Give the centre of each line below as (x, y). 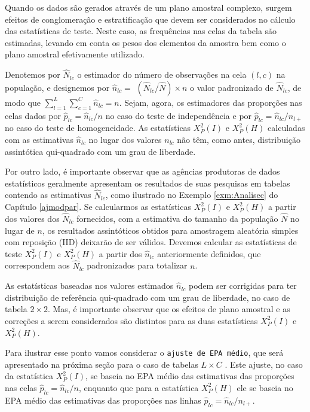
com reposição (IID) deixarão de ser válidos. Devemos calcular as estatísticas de (151, 242)
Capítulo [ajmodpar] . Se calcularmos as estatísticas (98, 207)
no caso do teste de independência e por (179, 115)
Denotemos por (33, 74)
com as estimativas (39, 139)
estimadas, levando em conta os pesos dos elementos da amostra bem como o (145, 42)
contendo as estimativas (48, 195)
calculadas (286, 128)
